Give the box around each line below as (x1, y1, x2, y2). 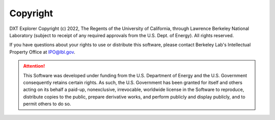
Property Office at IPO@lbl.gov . (9, 49, 75, 55)
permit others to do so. (23, 101, 71, 107)
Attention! (23, 63, 45, 69)
